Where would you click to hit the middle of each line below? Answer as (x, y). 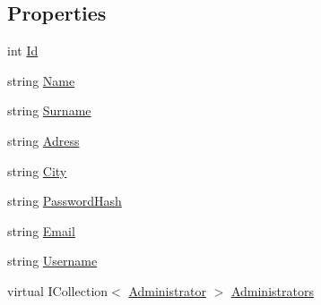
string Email (41, 230)
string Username (52, 261)
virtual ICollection (58, 290)
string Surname (49, 110)
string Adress (43, 140)
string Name (41, 80)
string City (37, 170)
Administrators (272, 290)
